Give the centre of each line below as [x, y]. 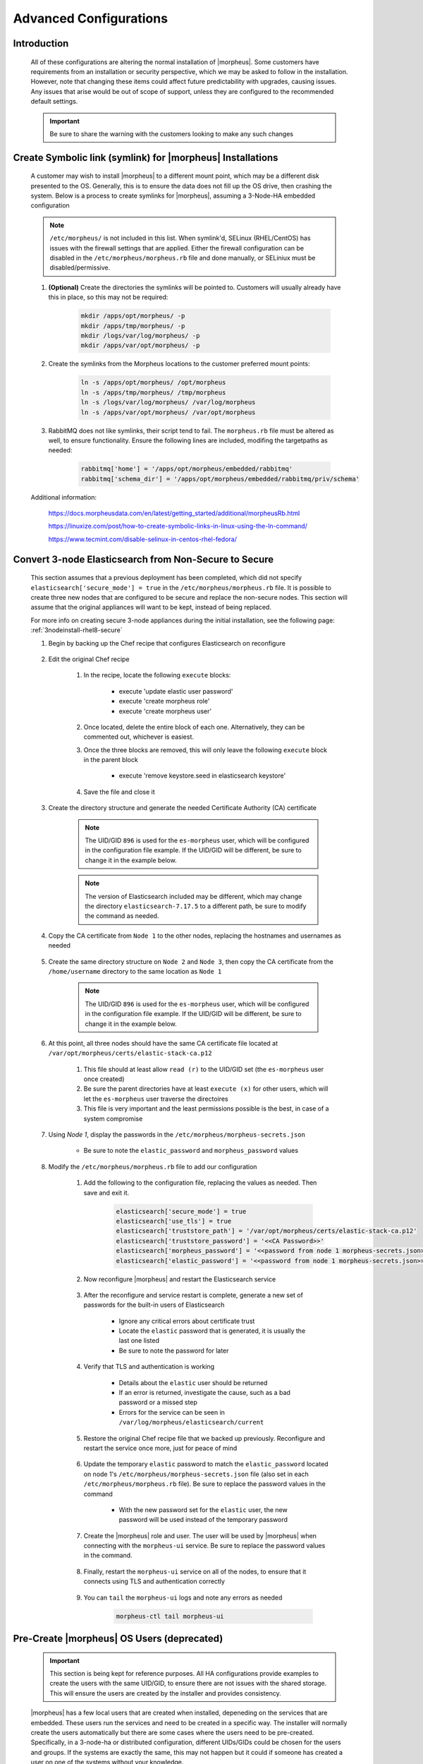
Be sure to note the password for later [174, 1351]
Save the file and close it [119, 792]
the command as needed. [122, 916]
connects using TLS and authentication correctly [154, 1581]
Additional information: [64, 497]
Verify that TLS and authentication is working [149, 1367]
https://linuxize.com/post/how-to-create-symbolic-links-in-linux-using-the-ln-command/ [178, 526]
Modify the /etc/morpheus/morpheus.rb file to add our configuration [153, 1166]
